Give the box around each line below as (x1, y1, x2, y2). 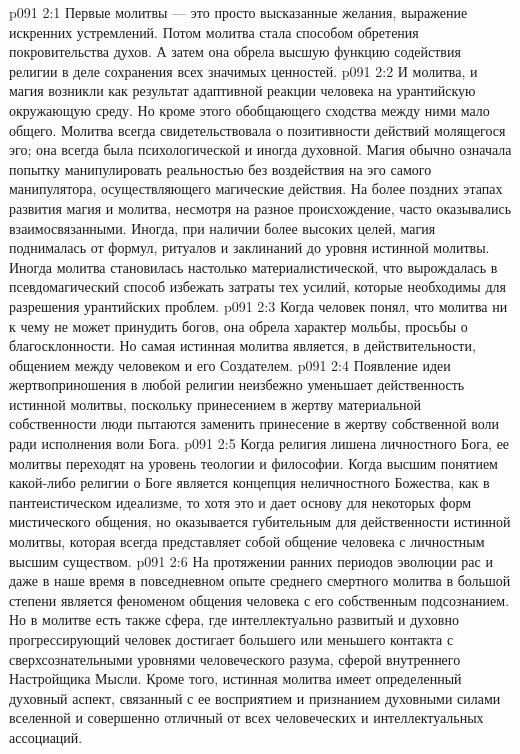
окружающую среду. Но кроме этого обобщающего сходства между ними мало (9, 99, 490, 120)
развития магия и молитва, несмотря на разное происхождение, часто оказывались (9, 197, 512, 218)
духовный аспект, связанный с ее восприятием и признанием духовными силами (9, 687, 501, 708)
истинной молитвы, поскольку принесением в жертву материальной (9, 393, 422, 414)
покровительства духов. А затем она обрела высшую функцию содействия (9, 41, 461, 62)
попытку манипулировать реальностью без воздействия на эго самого (9, 158, 432, 179)
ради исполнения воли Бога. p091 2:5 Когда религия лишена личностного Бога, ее (9, 433, 510, 454)
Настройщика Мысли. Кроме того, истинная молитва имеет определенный (9, 668, 462, 689)
